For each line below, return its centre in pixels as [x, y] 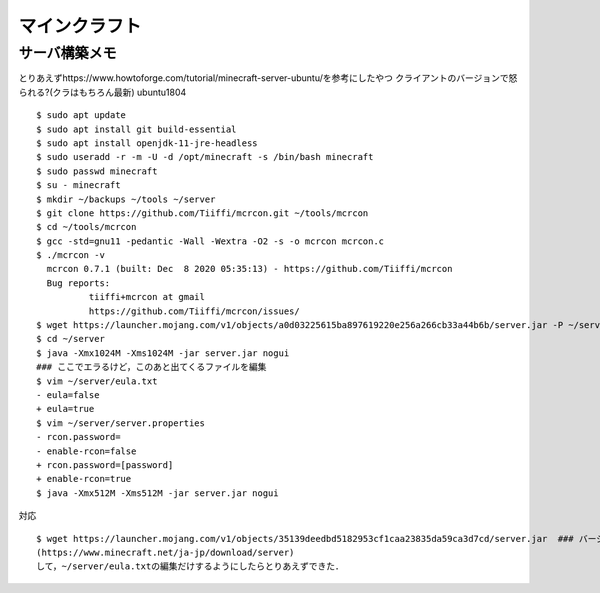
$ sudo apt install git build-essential [136, 129]
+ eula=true [65, 409]
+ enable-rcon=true [84, 479]
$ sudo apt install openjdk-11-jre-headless [147, 143]
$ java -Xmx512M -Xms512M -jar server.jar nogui [157, 493]
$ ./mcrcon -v [70, 255]
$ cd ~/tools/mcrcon [86, 227]
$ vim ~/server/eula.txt [97, 381]
